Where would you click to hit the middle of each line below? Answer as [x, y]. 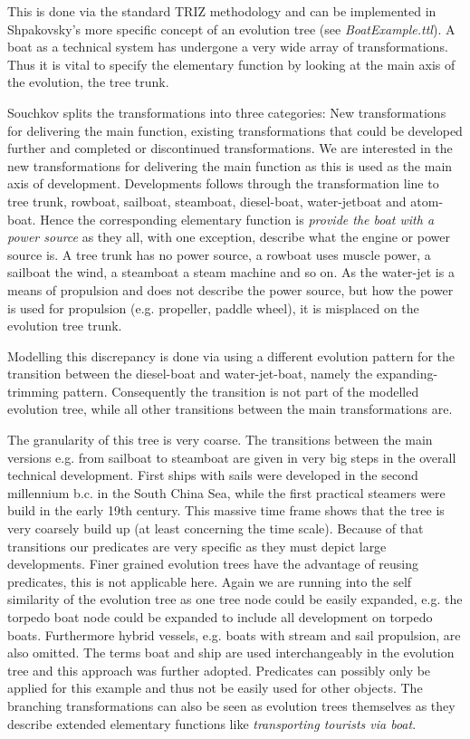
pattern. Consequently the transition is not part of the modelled [241, 391]
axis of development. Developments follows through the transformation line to [223, 183]
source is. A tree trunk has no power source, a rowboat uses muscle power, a [219, 254]
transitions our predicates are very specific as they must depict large [197, 546]
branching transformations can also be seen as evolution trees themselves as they [231, 705]
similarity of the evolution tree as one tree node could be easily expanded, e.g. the [235, 599]
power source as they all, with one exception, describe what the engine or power [229, 237]
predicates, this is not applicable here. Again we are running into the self [210, 581]
